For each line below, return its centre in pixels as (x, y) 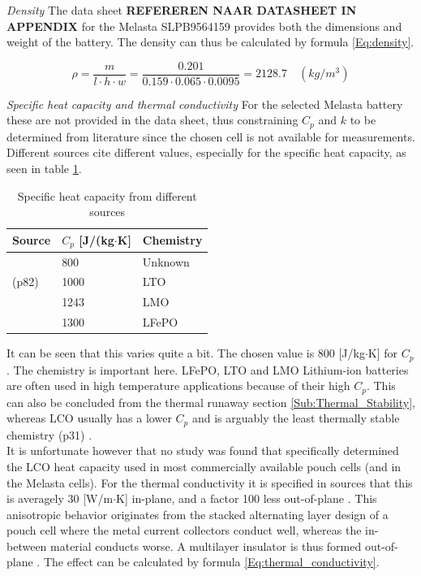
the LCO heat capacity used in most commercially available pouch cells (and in (204, 466)
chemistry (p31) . (49, 434)
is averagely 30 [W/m (60, 498)
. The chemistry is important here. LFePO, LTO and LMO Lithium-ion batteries (208, 369)
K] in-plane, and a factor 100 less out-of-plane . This (247, 498)
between (27, 546)
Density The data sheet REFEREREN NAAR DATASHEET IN (182, 10)
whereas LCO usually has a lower (89, 418)
